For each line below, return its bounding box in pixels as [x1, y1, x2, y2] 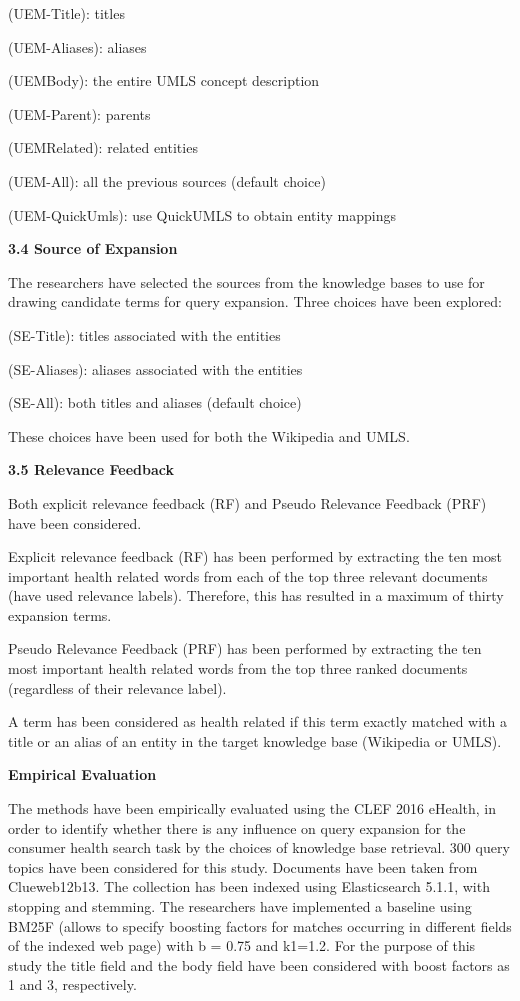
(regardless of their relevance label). [8, 677, 227, 698]
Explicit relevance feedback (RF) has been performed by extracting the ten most [8, 546, 502, 567]
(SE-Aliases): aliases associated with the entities [8, 358, 303, 379]
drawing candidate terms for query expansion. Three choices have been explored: [8, 291, 502, 312]
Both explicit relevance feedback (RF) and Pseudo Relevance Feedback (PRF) [8, 492, 487, 513]
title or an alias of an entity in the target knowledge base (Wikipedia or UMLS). [8, 730, 502, 751]
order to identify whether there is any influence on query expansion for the [8, 817, 466, 838]
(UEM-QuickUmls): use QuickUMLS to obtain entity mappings [8, 204, 396, 225]
